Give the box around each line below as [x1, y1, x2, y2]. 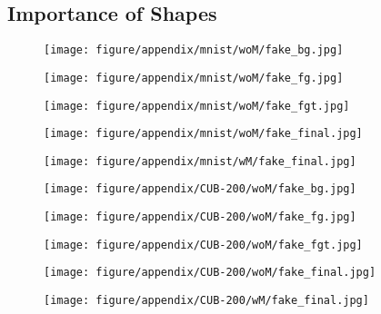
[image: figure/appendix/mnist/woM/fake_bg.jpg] [44, 44, 344, 57]
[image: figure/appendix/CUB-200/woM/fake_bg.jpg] [44, 182, 356, 196]
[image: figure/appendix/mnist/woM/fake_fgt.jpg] [44, 99, 350, 113]
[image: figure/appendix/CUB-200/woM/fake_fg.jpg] [44, 211, 356, 224]
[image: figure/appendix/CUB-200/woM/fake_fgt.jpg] [44, 238, 363, 251]
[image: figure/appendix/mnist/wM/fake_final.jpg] [44, 154, 356, 168]
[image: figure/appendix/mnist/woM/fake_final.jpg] [44, 127, 363, 141]
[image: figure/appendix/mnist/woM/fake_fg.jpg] [44, 71, 344, 84]
